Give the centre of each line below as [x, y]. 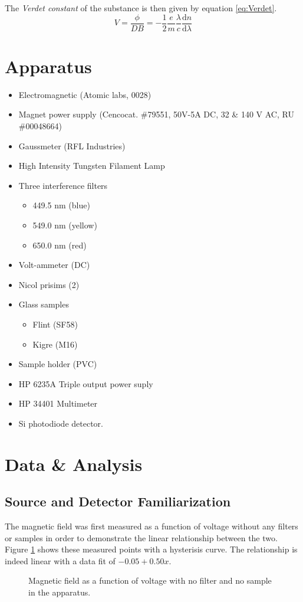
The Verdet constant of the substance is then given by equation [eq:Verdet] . [141, 8]
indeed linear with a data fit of [60, 560]
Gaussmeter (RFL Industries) [72, 145]
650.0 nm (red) [60, 245]
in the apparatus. [60, 592]
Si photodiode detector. [61, 423]
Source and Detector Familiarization [118, 501]
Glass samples [44, 304]
